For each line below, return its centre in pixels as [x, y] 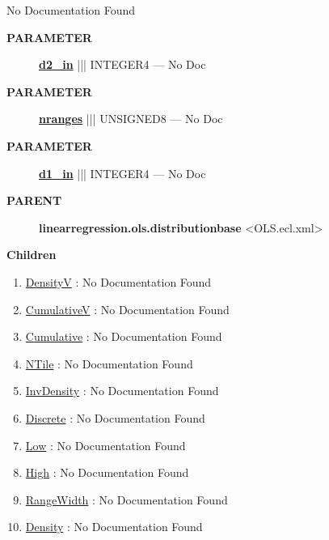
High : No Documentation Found [107, 472]
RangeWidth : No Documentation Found [127, 499]
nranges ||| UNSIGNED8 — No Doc [131, 119]
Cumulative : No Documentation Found [124, 336]
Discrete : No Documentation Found [115, 417]
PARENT [34, 200]
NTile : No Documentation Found [109, 363]
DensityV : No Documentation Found [118, 281]
